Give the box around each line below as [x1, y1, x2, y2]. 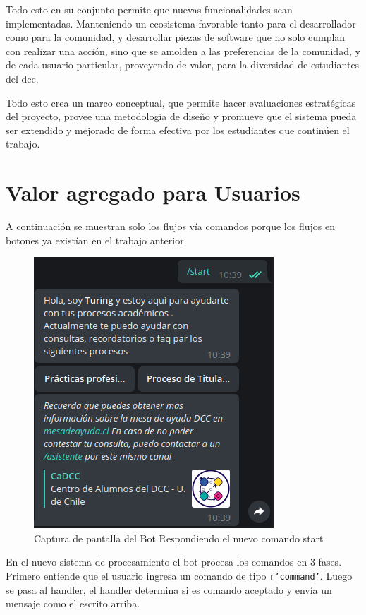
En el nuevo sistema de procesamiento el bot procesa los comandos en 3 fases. [6, 554, 342, 569]
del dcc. [6, 71, 39, 85]
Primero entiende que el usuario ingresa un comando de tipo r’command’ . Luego [6, 568, 353, 583]
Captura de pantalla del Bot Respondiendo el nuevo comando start [34, 530, 324, 545]
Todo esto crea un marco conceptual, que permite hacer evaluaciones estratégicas [6, 95, 356, 109]
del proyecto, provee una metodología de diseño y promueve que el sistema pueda [6, 109, 357, 124]
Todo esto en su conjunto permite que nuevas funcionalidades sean [6, 2, 293, 16]
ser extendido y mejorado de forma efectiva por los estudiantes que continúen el [6, 122, 350, 137]
